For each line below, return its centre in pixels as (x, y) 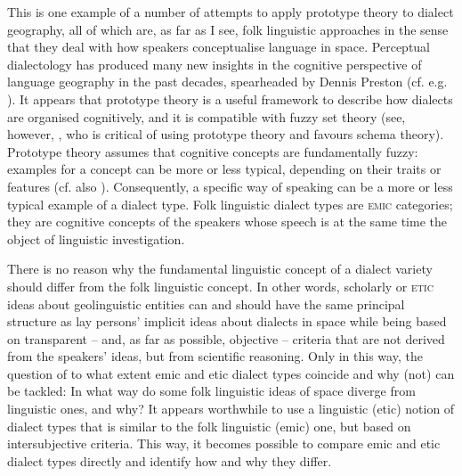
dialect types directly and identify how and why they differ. (170, 460)
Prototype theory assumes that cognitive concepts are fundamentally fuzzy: (213, 151)
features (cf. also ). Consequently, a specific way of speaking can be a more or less (230, 186)
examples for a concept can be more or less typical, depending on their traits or (224, 169)
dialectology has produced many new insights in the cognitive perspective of (215, 64)
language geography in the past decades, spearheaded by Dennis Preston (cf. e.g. (227, 82)
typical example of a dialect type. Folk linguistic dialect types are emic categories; (230, 204)
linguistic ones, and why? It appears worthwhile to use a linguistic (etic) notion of (231, 409)
